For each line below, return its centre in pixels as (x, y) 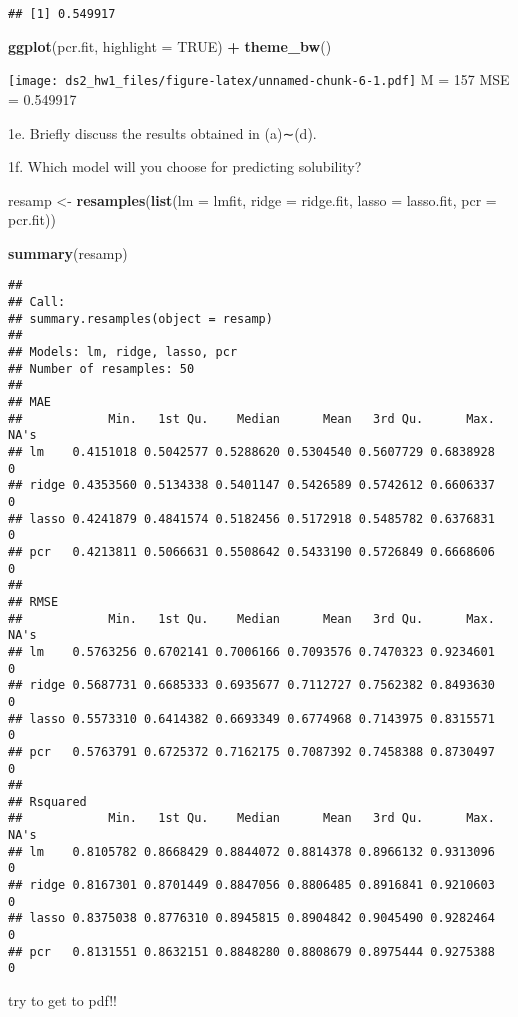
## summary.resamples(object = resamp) (140, 318)
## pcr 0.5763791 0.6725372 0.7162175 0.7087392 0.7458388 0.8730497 (251, 751)
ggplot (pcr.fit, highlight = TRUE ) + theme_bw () (170, 45)
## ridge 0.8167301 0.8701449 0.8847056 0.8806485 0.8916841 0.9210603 (251, 885)
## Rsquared (47, 801)
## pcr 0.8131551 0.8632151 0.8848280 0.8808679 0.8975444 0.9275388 (251, 951)
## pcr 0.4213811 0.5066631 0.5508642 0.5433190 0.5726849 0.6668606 (251, 551)
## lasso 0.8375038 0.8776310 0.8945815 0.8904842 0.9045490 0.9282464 (251, 918)
